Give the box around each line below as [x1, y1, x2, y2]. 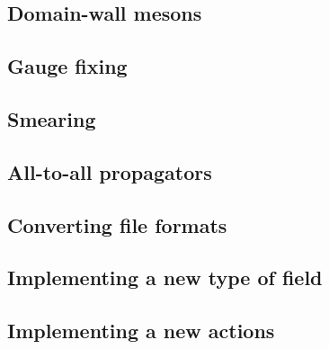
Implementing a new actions [7, 317, 275, 345]
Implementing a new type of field [7, 264, 323, 291]
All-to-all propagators [7, 157, 212, 185]
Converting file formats [7, 210, 227, 238]
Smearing [7, 104, 96, 132]
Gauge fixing [7, 52, 128, 80]
